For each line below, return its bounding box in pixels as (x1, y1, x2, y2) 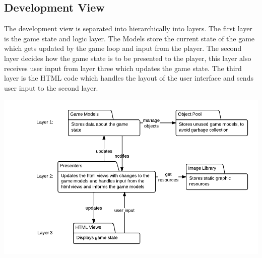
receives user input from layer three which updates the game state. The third (4, 62, 242, 73)
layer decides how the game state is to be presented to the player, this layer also (4, 52, 251, 63)
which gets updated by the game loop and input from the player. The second (4, 43, 242, 53)
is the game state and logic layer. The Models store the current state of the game (4, 33, 255, 43)
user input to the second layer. (4, 82, 98, 93)
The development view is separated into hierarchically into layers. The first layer (4, 23, 252, 34)
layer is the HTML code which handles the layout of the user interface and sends (4, 73, 253, 83)
